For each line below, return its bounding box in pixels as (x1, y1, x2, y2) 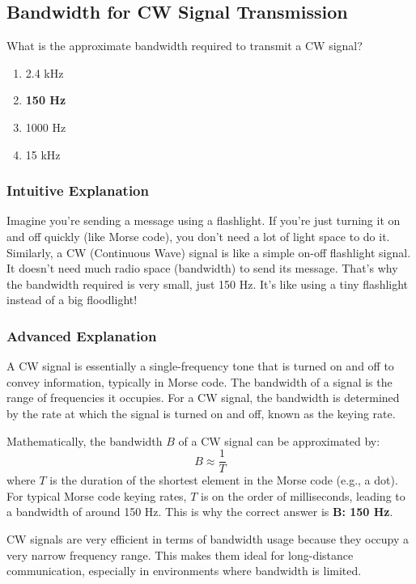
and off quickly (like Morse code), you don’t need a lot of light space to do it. (6, 227, 390, 244)
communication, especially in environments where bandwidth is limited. (6, 562, 362, 579)
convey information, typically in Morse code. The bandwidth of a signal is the (6, 373, 393, 390)
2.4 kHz (25, 64, 64, 81)
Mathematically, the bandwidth (6, 432, 163, 449)
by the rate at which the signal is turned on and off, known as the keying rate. (6, 404, 396, 421)
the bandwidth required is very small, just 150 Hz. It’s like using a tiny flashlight (6, 275, 409, 292)
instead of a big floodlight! (6, 291, 138, 308)
